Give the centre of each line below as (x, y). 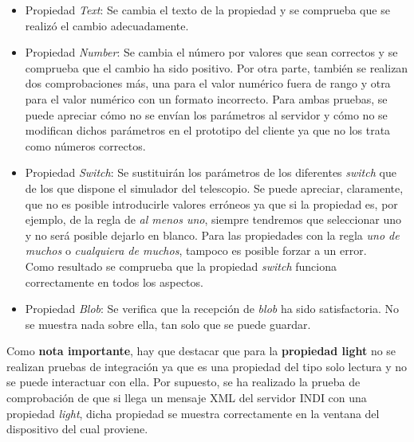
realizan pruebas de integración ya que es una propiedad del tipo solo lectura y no (207, 366)
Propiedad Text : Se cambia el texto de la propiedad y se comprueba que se (207, 10)
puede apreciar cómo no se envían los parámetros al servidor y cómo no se (206, 114)
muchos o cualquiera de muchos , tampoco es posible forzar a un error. (196, 250)
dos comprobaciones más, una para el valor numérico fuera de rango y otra (208, 83)
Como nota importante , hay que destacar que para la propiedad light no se (201, 351)
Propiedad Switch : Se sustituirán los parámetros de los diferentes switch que (211, 172)
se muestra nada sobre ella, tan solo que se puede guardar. (168, 324)
